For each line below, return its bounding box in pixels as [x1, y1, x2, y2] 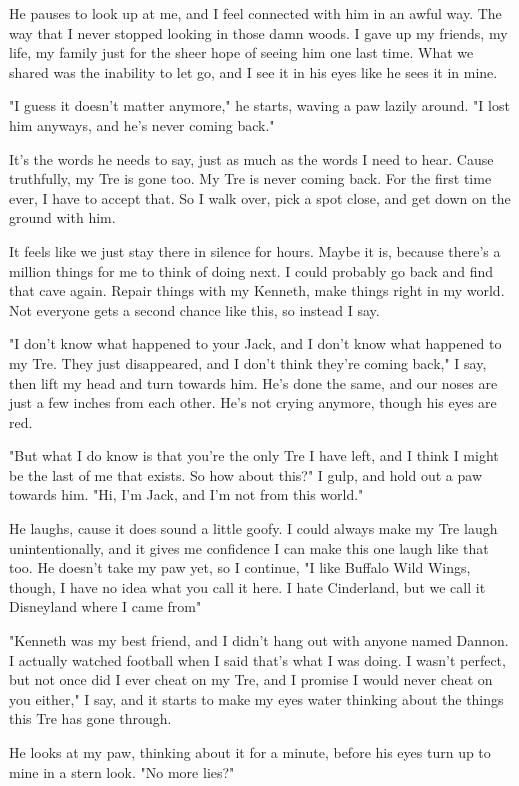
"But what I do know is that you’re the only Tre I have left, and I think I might [9, 445, 499, 466]
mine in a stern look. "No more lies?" [9, 761, 235, 782]
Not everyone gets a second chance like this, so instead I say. [9, 299, 380, 320]
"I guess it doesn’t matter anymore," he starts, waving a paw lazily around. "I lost [9, 95, 510, 116]
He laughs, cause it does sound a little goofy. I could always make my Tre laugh [9, 518, 498, 539]
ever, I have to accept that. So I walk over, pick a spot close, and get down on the [9, 187, 511, 208]
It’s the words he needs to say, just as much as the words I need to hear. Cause [9, 148, 494, 169]
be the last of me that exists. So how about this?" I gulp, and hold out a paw [9, 464, 482, 485]
